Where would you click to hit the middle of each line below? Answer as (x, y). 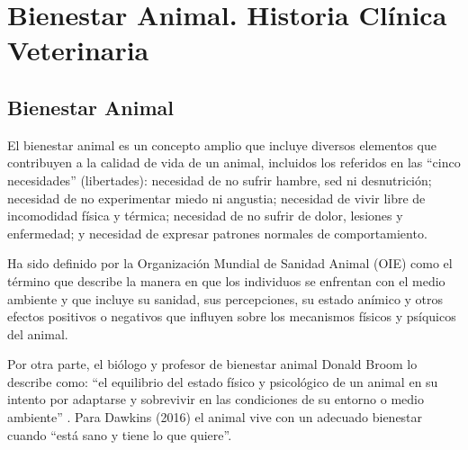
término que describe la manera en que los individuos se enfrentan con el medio (226, 280)
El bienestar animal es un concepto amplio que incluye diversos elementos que (222, 144)
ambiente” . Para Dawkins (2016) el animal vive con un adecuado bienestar (215, 417)
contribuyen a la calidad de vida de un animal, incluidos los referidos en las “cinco (234, 162)
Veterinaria (78, 50)
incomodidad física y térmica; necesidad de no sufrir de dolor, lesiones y (205, 216)
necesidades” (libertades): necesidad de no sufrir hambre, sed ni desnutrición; (220, 180)
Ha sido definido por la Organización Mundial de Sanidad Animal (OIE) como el (230, 263)
